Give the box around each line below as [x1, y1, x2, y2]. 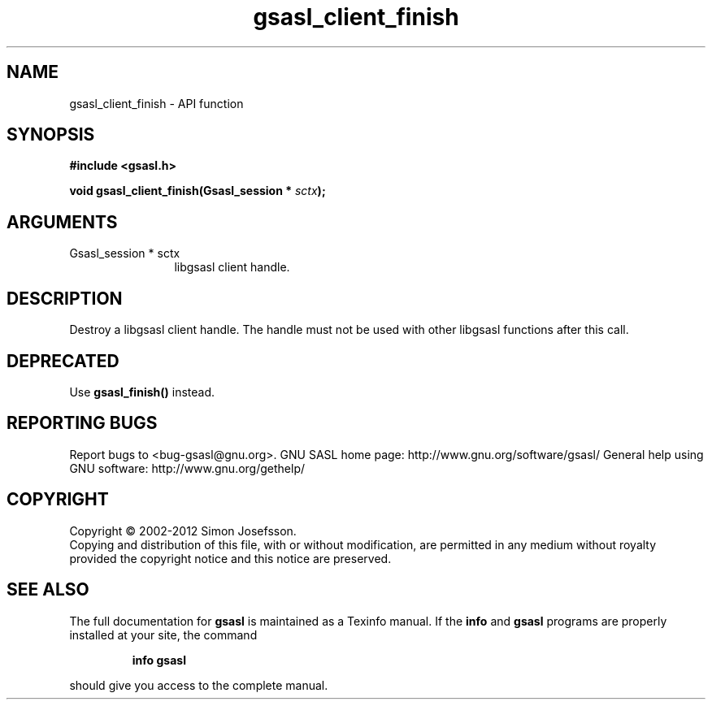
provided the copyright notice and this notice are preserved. [69, 551, 392, 565]
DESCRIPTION [7, 288, 123, 309]
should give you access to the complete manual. [69, 678, 328, 692]
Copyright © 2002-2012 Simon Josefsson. [69, 523, 297, 538]
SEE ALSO [7, 579, 89, 600]
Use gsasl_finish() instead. [69, 384, 215, 399]
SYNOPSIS [7, 124, 95, 145]
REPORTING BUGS [7, 413, 158, 434]
